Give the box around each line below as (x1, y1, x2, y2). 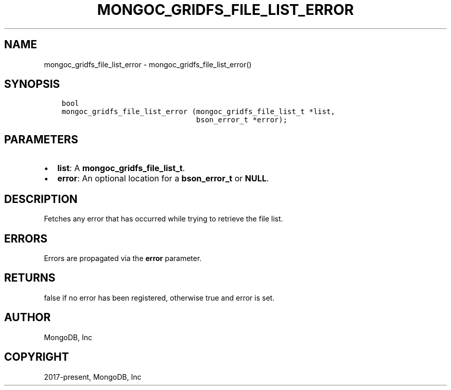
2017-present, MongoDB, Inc (44, 372, 142, 381)
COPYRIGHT (4, 350, 69, 364)
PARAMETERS (4, 133, 78, 146)
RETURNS (4, 271, 56, 285)
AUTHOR (4, 311, 51, 324)
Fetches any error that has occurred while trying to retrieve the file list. (44, 214, 283, 224)
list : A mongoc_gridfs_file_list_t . (57, 163, 185, 174)
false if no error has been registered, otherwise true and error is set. (44, 293, 275, 302)
